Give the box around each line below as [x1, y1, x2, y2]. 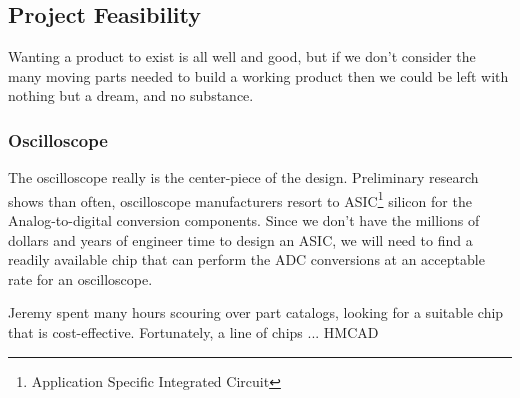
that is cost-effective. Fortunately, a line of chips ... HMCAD [8, 322, 379, 343]
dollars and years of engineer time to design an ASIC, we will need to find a [8, 229, 473, 250]
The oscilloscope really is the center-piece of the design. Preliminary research [8, 167, 479, 188]
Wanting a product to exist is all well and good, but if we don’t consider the [8, 46, 476, 67]
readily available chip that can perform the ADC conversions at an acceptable [8, 249, 485, 270]
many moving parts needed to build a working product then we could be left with [8, 65, 509, 86]
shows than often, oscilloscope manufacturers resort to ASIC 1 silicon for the [8, 187, 472, 211]
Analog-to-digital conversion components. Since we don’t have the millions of [8, 210, 480, 231]
